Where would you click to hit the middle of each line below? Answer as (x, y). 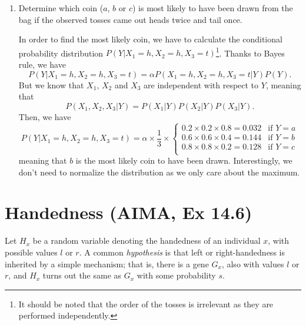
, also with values (253, 263)
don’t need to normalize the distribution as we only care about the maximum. (159, 172)
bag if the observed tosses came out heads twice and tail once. (130, 19)
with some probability (176, 275)
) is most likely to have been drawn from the (213, 8)
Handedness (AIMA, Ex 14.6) (129, 212)
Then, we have (45, 116)
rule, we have (42, 64)
